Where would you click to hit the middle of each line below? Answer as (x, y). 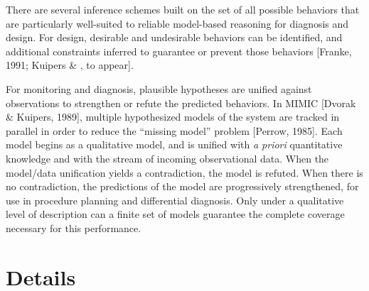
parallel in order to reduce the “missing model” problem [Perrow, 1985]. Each (174, 130)
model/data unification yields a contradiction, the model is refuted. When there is (184, 172)
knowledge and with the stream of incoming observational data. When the (167, 158)
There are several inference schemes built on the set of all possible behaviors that (183, 9)
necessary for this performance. (74, 227)
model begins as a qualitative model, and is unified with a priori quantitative (174, 144)
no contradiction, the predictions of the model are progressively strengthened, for (182, 186)
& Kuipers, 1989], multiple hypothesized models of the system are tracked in (173, 117)
